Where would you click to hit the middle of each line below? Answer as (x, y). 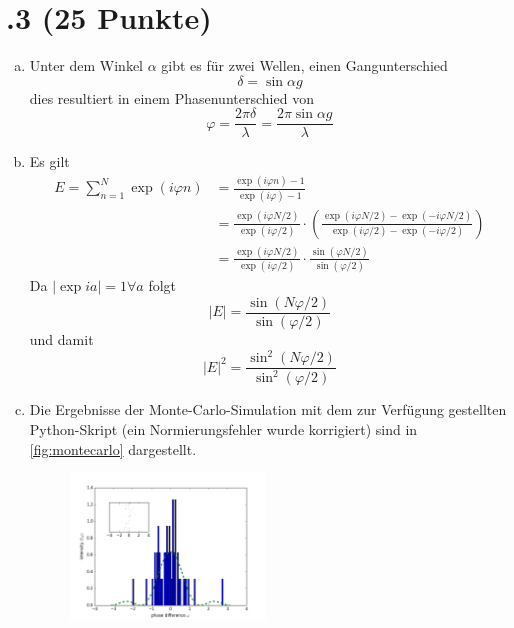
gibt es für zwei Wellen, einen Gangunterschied (304, 65)
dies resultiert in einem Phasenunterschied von (171, 97)
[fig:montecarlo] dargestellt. (113, 448)
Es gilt (49, 161)
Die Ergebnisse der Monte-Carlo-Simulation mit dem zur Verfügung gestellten (268, 409)
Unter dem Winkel (86, 65)
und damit (61, 338)
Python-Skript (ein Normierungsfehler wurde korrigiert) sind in (223, 429)
